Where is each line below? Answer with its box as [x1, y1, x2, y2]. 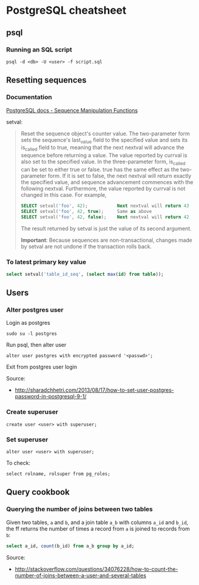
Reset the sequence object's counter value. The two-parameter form [20, 130, 190, 137]
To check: [6, 459, 31, 467]
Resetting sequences [6, 75, 87, 86]
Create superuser [6, 408, 58, 416]
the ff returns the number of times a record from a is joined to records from [6, 525, 190, 532]
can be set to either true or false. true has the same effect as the [20, 166, 179, 173]
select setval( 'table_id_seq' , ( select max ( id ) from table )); [6, 271, 164, 277]
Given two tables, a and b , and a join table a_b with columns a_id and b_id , [6, 519, 189, 526]
